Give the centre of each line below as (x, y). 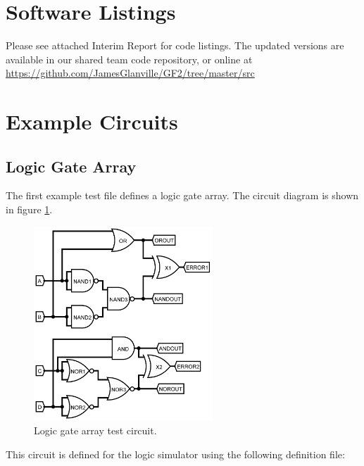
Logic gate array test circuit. (95, 430)
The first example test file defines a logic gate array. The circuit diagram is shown (182, 195)
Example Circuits (92, 121)
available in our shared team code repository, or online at (129, 59)
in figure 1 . (29, 209)
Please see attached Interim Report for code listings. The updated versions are (175, 45)
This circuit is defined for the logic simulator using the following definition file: (175, 454)
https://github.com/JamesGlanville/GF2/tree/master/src (130, 73)
